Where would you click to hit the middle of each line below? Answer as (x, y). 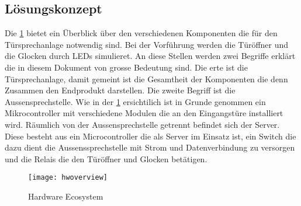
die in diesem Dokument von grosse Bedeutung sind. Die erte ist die (126, 67)
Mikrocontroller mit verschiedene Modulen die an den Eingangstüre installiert (144, 113)
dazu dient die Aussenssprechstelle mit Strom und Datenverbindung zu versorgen (150, 147)
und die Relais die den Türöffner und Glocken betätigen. (106, 158)
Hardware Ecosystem (66, 196)
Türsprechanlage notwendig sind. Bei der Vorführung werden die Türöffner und (147, 44)
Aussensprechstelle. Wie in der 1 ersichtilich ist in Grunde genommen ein (135, 101)
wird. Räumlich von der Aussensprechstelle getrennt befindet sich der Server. (142, 124)
